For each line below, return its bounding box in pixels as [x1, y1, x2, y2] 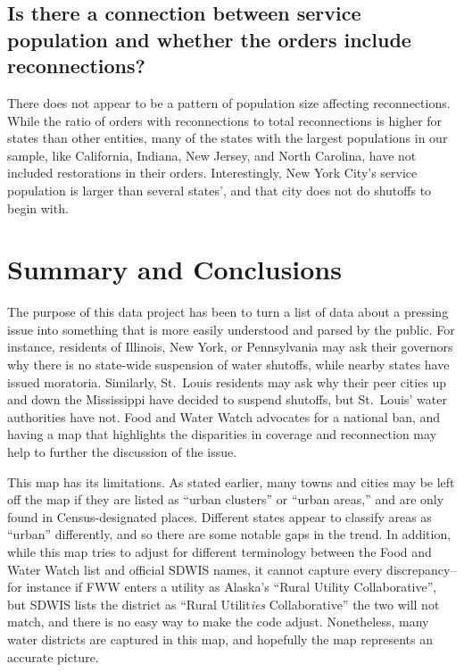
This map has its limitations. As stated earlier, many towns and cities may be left [7, 472, 455, 491]
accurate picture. [7, 647, 99, 666]
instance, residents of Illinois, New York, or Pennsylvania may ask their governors [7, 337, 453, 356]
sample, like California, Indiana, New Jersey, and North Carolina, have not [7, 145, 417, 164]
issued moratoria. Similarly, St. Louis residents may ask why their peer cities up [7, 372, 447, 391]
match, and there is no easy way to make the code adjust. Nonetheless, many [7, 612, 429, 631]
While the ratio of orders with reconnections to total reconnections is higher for [7, 111, 443, 129]
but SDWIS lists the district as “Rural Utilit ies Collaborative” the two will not [7, 594, 440, 613]
